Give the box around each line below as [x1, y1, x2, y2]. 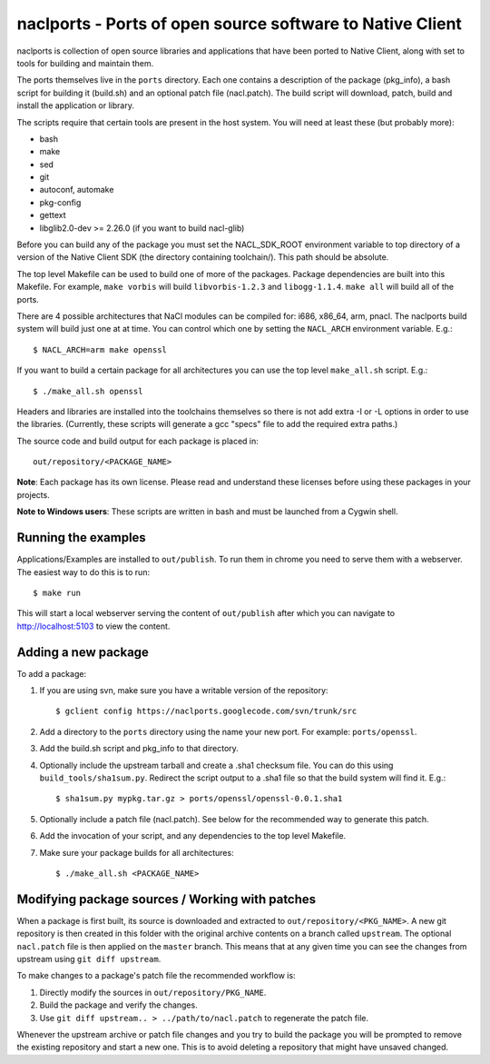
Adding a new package [16, 644, 150, 660]
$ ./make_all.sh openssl [33, 386, 143, 396]
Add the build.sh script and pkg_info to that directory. [39, 743, 240, 754]
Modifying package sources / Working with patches [16, 891, 317, 907]
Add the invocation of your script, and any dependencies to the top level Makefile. [39, 830, 347, 841]
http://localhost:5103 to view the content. [16, 621, 171, 631]
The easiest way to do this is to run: [16, 566, 150, 577]
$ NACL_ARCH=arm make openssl [33, 344, 168, 354]
